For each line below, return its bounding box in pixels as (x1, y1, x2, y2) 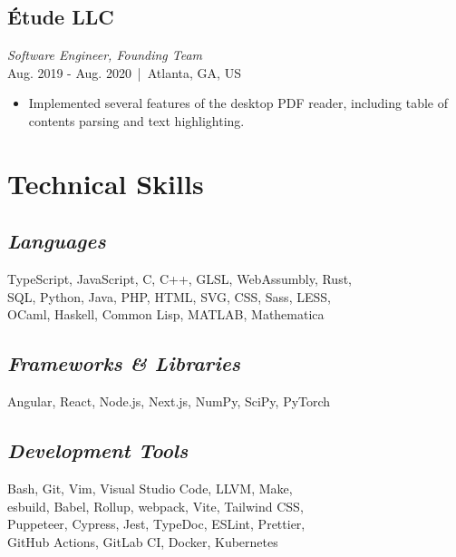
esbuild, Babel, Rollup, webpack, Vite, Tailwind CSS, (7, 496, 304, 515)
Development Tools (7, 436, 189, 464)
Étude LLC (7, 3, 114, 31)
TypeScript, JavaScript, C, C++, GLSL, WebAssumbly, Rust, (7, 269, 353, 288)
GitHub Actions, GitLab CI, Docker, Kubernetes (7, 532, 278, 551)
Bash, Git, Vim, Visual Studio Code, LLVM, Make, (7, 478, 293, 497)
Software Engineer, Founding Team (7, 45, 203, 64)
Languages (7, 227, 106, 255)
